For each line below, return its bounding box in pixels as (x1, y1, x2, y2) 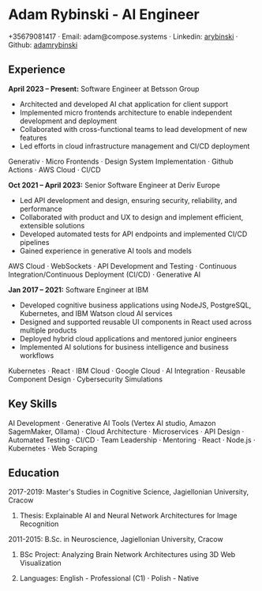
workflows (19, 350, 54, 360)
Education (8, 466, 60, 480)
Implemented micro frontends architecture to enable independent (19, 107, 233, 117)
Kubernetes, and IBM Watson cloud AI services (19, 308, 173, 318)
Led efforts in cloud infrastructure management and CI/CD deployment (19, 141, 250, 151)
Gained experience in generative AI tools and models (19, 246, 192, 255)
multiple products (19, 326, 77, 335)
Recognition (19, 519, 59, 529)
